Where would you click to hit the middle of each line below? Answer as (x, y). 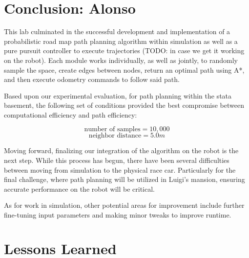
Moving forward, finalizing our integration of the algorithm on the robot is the (121, 150)
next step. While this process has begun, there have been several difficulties (117, 160)
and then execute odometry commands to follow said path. (92, 79)
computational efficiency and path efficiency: (71, 114)
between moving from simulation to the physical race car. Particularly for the (120, 169)
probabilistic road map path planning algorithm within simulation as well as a (121, 41)
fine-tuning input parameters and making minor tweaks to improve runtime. (118, 215)
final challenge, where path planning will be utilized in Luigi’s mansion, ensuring (124, 179)
